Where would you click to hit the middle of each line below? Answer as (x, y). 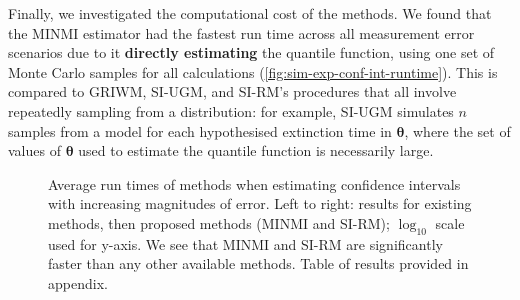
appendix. (78, 282)
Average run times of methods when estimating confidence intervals (254, 183)
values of (34, 150)
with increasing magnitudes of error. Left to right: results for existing (260, 203)
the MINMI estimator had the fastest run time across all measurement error (241, 32)
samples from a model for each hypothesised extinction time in (200, 130)
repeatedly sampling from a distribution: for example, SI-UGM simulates (231, 110)
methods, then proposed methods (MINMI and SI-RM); (219, 222)
